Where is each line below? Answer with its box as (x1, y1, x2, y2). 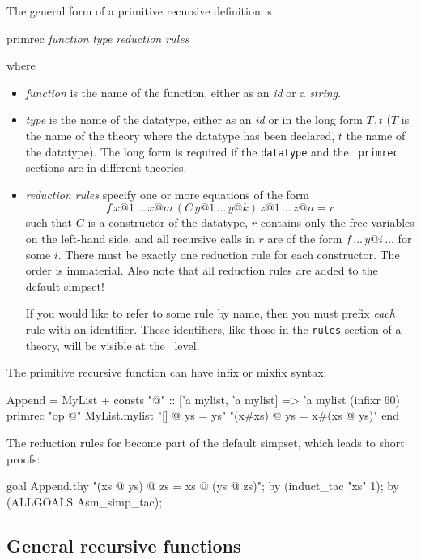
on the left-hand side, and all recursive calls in (25, 230, 255, 247)
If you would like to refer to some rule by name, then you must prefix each (25, 305, 395, 322)
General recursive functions (6, 532, 241, 557)
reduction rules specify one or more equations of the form (25, 186, 310, 203)
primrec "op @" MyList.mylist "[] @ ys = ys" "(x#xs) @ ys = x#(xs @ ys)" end (6, 407, 399, 424)
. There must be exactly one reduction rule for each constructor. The (57, 245, 400, 262)
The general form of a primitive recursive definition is (6, 2, 272, 19)
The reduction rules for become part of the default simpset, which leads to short (6, 434, 405, 451)
